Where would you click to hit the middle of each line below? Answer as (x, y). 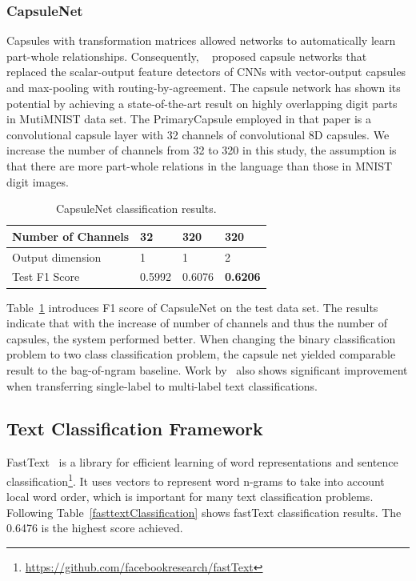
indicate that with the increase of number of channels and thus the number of (197, 323)
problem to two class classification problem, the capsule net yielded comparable (201, 354)
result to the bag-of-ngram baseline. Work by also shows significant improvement (207, 369)
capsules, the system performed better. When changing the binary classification (201, 338)
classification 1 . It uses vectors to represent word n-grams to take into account (196, 479)
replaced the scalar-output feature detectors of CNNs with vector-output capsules (206, 72)
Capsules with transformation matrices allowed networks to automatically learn (201, 40)
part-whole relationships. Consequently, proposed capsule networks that (187, 56)
